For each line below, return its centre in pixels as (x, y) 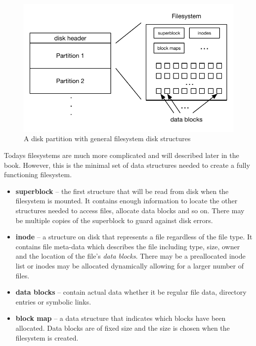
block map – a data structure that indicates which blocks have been (121, 318)
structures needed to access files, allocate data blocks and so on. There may (130, 211)
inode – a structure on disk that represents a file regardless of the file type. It (134, 237)
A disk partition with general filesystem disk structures (107, 138)
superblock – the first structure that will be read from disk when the (122, 191)
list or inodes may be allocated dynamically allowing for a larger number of (129, 265)
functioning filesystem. (38, 174)
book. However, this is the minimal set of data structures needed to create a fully (127, 165)
